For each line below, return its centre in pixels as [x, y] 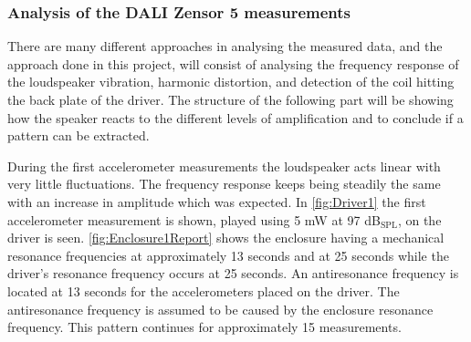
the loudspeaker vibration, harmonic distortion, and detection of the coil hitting [231, 82]
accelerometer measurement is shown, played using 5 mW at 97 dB [194, 219]
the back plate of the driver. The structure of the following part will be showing [230, 99]
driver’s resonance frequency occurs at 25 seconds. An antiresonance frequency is [233, 273]
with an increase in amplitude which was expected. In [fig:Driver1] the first [217, 201]
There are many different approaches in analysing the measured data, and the [225, 46]
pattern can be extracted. [78, 135]
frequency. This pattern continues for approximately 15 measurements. [204, 327]
